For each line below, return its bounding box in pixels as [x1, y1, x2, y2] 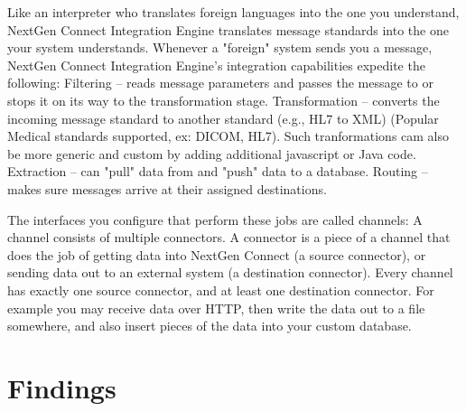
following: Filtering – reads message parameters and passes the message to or [7, 73, 433, 92]
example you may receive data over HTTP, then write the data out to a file [7, 298, 425, 317]
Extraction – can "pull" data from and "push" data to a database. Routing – [7, 162, 428, 181]
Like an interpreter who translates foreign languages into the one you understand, [7, 3, 460, 21]
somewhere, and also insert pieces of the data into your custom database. [7, 316, 412, 335]
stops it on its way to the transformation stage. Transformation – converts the [7, 90, 440, 109]
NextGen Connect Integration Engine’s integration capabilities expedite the [7, 55, 425, 74]
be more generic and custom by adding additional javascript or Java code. [7, 144, 416, 163]
